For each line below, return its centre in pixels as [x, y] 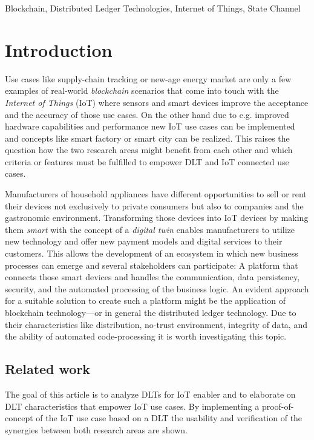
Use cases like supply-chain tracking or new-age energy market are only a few [148, 78]
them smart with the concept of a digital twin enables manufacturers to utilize [150, 229]
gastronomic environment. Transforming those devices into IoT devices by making [157, 218]
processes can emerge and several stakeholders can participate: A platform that [152, 265]
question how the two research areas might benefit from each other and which [149, 150]
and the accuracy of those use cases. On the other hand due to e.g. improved [147, 114]
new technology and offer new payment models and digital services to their [144, 241]
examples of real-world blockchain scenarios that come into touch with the [142, 90]
